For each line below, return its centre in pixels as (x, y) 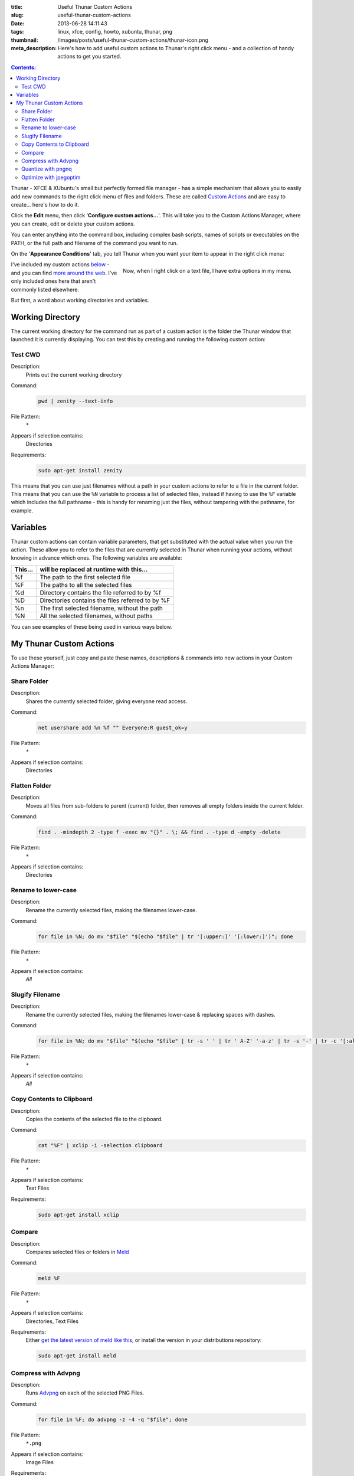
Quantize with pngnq (47, 169)
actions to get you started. (89, 57)
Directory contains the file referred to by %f (101, 592)
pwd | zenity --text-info (76, 401)
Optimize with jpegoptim (51, 177)
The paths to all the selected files (86, 584)
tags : (17, 32)
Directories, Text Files (52, 1321)
